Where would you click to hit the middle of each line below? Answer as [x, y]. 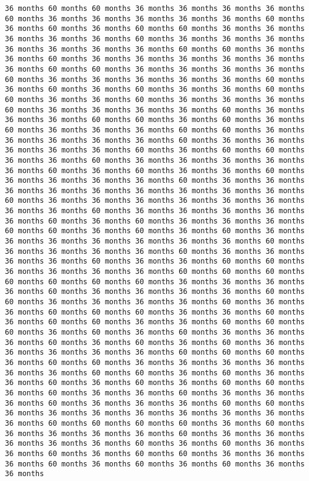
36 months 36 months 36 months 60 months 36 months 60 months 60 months [155, 150]
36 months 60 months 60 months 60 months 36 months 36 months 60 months [155, 312]
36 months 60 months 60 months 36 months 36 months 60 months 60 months [155, 322]
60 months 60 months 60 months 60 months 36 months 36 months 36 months [155, 281]
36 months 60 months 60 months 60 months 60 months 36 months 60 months [155, 423]
